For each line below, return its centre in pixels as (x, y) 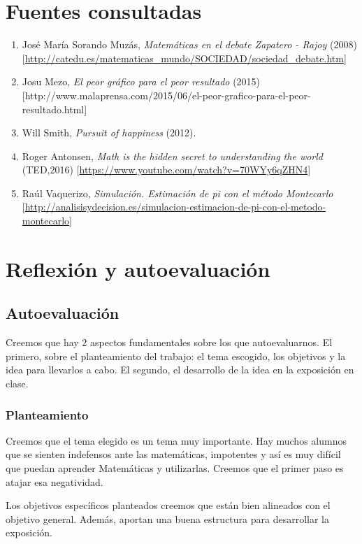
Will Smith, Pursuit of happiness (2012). (109, 133)
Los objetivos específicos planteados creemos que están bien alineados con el (168, 505)
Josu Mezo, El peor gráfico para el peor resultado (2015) (141, 81)
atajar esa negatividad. (55, 481)
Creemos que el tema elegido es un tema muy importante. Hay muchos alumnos (176, 440)
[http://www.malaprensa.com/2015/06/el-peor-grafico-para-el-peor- (166, 95)
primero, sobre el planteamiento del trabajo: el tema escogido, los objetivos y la (176, 356)
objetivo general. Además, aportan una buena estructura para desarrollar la (167, 518)
